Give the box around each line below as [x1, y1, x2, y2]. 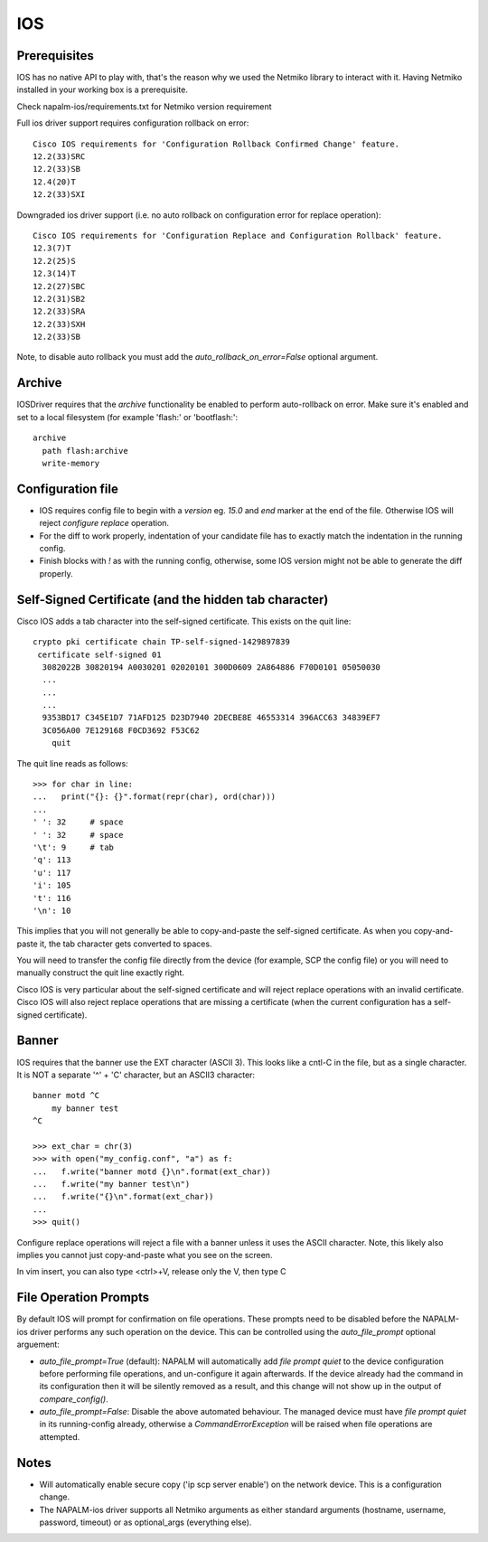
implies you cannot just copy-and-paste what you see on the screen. [16, 1250, 273, 1261]
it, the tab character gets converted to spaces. [39, 938, 212, 949]
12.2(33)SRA [33, 306, 86, 316]
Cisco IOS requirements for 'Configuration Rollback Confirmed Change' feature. [33, 138, 400, 149]
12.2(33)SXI [33, 190, 86, 200]
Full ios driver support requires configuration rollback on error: [16, 118, 249, 128]
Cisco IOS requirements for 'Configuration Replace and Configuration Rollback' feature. [33, 230, 443, 240]
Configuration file [16, 481, 119, 496]
